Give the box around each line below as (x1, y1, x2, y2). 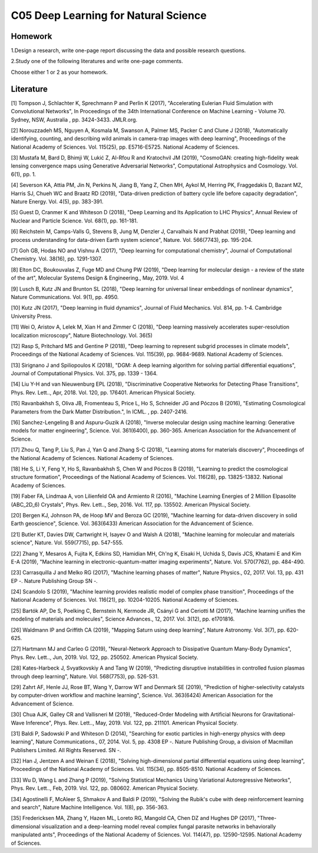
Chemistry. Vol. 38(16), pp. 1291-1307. (11, 255, 102, 263)
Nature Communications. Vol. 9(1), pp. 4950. (11, 293, 119, 300)
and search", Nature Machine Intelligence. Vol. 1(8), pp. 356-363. (11, 804, 169, 811)
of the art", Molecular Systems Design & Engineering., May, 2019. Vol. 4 (11, 274, 184, 281)
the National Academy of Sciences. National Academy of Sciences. (11, 454, 174, 461)
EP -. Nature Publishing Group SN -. (11, 577, 98, 584)
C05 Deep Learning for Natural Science (11, 9, 207, 22)
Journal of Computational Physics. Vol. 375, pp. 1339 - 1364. (11, 370, 158, 377)
